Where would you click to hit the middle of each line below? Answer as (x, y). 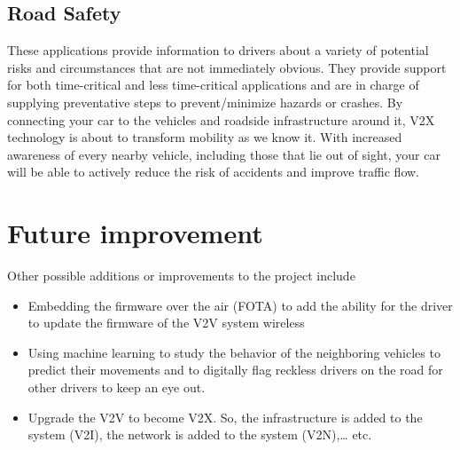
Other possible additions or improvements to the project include (181, 276)
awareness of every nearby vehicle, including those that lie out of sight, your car (224, 154)
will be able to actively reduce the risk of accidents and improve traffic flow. (213, 172)
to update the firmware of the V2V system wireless (166, 323)
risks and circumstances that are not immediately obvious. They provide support (227, 67)
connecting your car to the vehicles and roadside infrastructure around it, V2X (221, 119)
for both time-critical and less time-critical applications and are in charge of (213, 85)
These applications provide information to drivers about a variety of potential (218, 50)
